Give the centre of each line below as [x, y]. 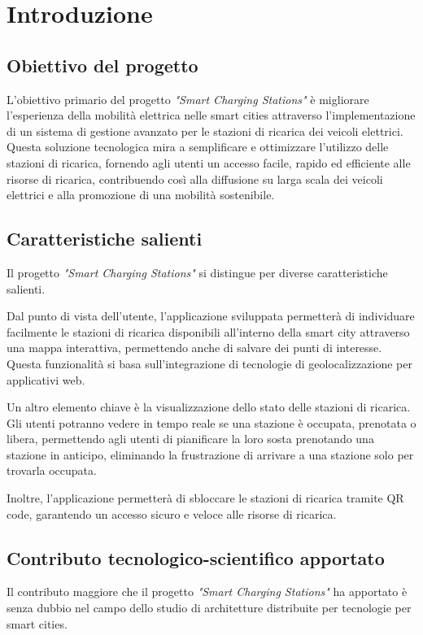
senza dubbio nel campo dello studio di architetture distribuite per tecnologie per [209, 608]
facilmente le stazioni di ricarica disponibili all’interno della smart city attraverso [208, 331]
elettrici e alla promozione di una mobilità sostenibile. [141, 195]
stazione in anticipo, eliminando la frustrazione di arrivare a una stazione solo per [210, 454]
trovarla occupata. [52, 470]
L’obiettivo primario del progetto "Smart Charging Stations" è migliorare [188, 99]
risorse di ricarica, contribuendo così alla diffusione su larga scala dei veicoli [195, 178]
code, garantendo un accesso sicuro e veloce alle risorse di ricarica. [172, 513]
